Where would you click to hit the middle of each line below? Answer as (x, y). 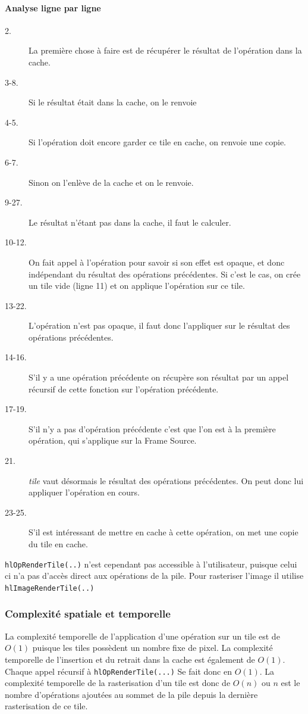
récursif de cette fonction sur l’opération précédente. (124, 389)
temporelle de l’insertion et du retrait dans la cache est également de (130, 659)
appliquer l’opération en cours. (84, 492)
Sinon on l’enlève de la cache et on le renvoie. (111, 182)
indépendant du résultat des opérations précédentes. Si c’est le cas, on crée (165, 274)
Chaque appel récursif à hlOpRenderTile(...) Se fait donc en (118, 671)
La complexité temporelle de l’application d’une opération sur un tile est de (142, 636)
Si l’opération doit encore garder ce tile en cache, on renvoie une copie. (158, 142)
